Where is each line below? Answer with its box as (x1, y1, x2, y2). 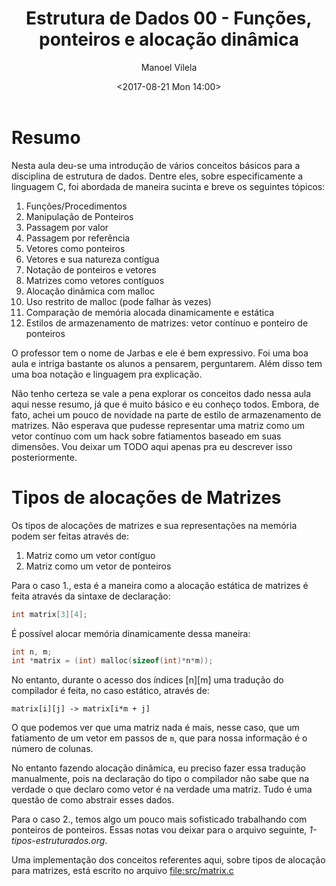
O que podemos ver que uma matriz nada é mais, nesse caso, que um (11, 722, 300, 734)
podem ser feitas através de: (11, 530, 130, 542)
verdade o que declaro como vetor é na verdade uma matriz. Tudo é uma (11, 783, 313, 796)
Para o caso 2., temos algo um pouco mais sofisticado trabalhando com (11, 813, 308, 826)
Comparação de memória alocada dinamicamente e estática (25, 306, 275, 318)
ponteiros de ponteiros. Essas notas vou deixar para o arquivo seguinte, (11, 824, 308, 836)
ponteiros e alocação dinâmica (39, 28, 299, 51)
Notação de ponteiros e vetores (25, 263, 157, 276)
